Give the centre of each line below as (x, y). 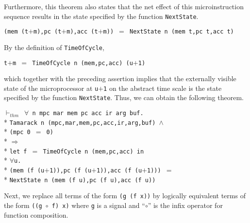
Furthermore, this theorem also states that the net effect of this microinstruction (124, 6)
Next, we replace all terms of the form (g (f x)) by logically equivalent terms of (125, 196)
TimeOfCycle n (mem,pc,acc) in (93, 151)
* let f (16, 150)
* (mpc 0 (17, 131)
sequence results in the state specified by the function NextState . (101, 16)
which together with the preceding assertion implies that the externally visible (120, 78)
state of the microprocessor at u (51, 88)
